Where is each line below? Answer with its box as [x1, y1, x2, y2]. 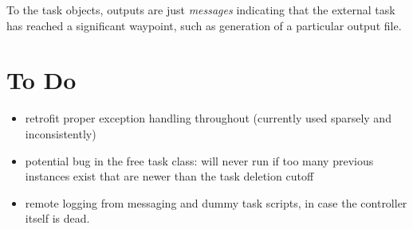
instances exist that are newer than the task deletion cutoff [25, 168, 314, 184]
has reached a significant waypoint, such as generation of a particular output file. [6, 17, 402, 33]
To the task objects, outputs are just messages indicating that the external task [6, 2, 395, 17]
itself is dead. [25, 210, 90, 227]
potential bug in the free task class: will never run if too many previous [25, 152, 374, 169]
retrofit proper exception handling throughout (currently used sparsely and [25, 110, 391, 126]
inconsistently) [25, 125, 96, 142]
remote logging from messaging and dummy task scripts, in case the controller [25, 194, 407, 211]
